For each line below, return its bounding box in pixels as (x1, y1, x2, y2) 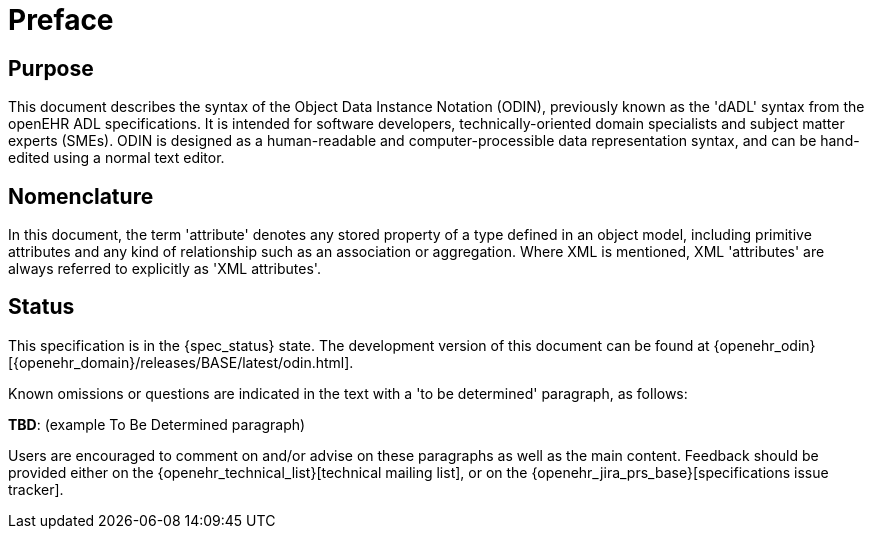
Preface (8, 3, 114, 37)
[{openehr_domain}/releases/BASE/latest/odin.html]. (8, 353, 354, 371)
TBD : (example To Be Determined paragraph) (8, 415, 306, 433)
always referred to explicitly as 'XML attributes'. (8, 260, 321, 278)
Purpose (8, 55, 94, 81)
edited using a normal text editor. (8, 149, 225, 167)
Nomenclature (8, 183, 154, 209)
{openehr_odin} (713, 336, 816, 354)
